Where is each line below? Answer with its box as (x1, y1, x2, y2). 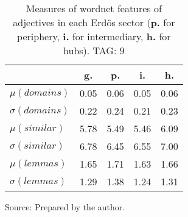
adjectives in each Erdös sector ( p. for (13, 15, 175, 29)
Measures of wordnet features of (26, 1, 162, 15)
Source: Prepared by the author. (5, 201, 125, 213)
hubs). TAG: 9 (63, 43, 125, 57)
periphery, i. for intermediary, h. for (17, 29, 171, 43)
